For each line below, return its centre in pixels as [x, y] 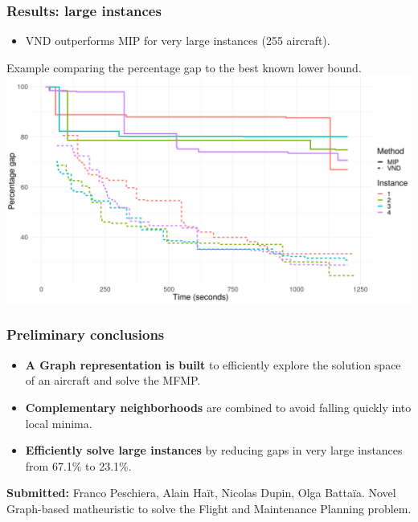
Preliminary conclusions [86, 334]
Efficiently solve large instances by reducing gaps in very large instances [214, 450]
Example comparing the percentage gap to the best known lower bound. [184, 67]
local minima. [59, 423]
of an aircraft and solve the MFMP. [113, 380]
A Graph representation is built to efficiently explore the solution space [213, 364]
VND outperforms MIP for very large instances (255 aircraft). [178, 41]
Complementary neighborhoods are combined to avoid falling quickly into [218, 407]
